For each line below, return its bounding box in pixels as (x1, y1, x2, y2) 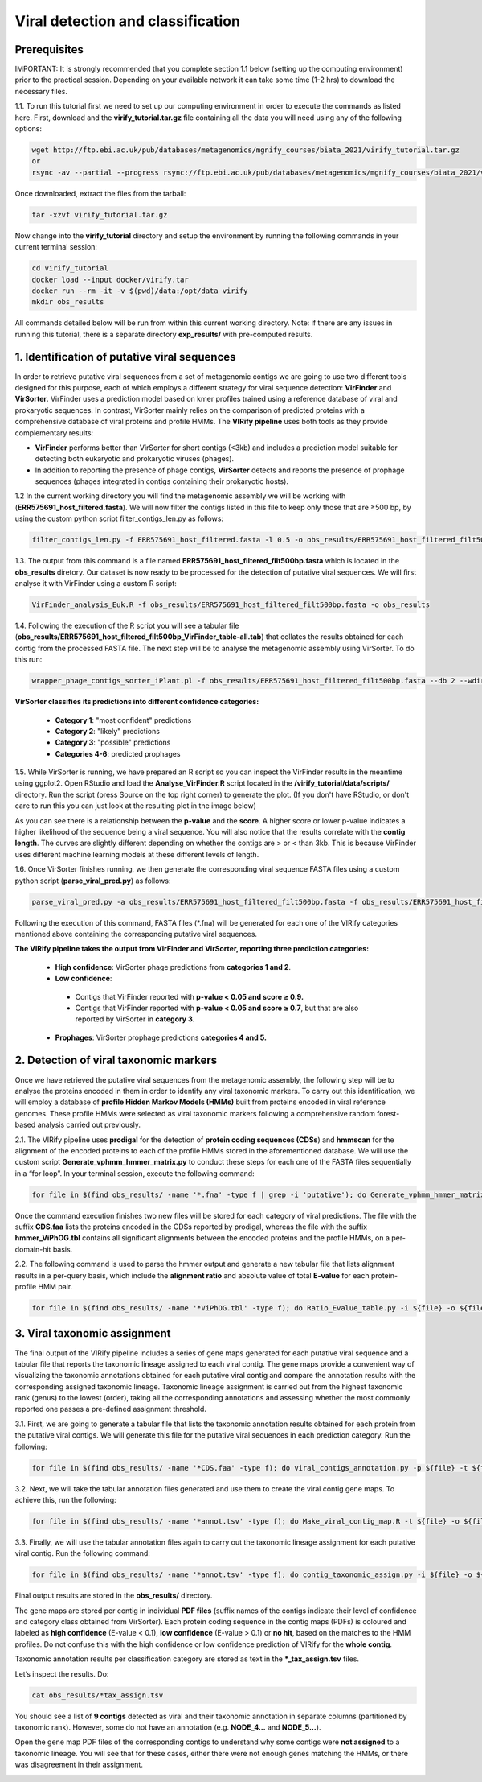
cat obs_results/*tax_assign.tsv (31, 1690, 164, 1700)
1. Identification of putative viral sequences (14, 350, 236, 364)
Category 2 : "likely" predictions (55, 726, 161, 736)
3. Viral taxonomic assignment (14, 1326, 171, 1340)
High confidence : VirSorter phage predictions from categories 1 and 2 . (55, 962, 292, 971)
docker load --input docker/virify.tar (31, 274, 189, 284)
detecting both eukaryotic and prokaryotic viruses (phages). (35, 454, 235, 464)
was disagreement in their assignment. (14, 1759, 144, 1770)
